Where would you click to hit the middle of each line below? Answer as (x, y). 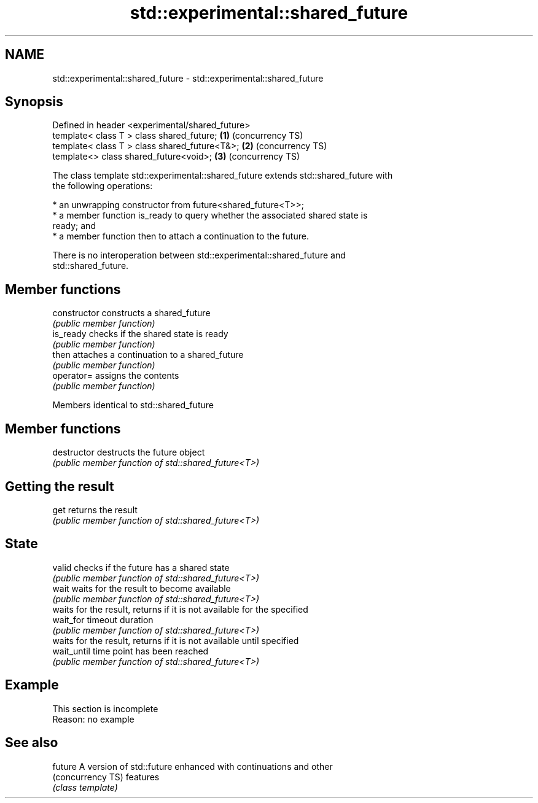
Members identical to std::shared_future (133, 405)
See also (32, 743)
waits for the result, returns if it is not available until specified (176, 640)
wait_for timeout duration (103, 619)
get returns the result (95, 510)
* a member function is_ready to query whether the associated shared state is (210, 215)
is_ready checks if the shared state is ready (140, 334)
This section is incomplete (105, 708)
